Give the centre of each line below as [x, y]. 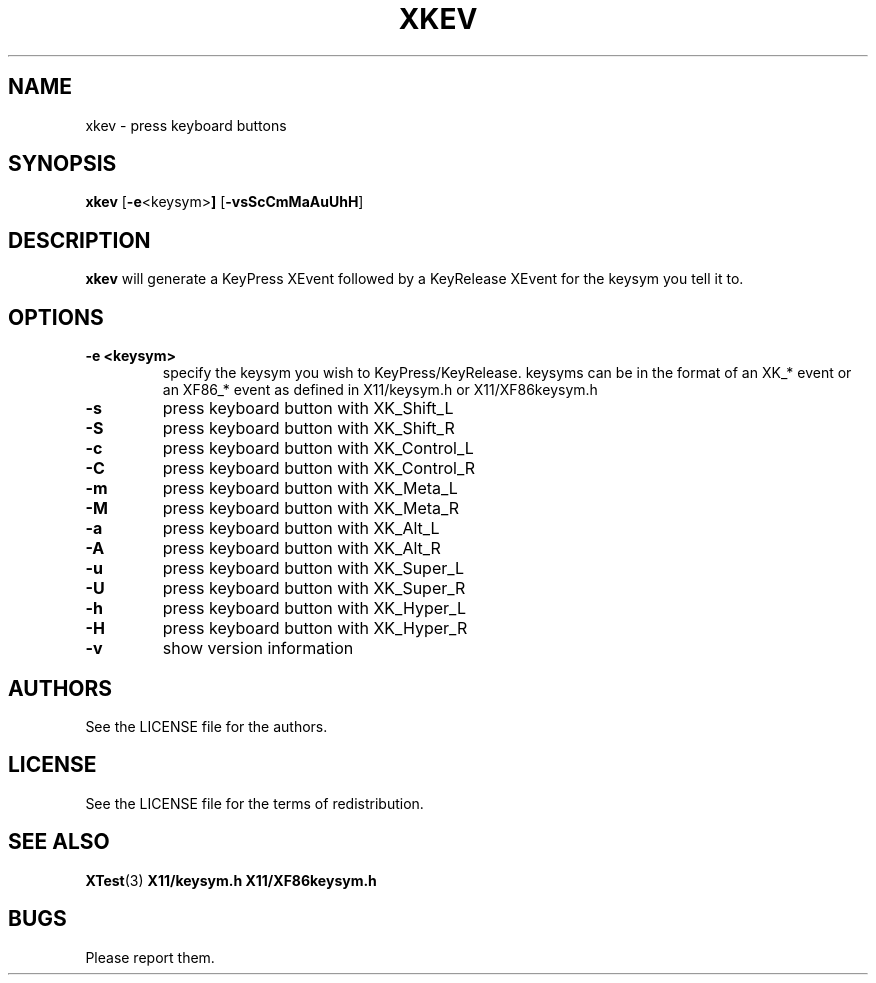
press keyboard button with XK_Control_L [318, 448]
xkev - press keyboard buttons [186, 125]
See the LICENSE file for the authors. [206, 726]
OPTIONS [56, 317]
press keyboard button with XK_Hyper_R [315, 628]
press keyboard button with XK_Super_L [313, 568]
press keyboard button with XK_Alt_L [301, 528]
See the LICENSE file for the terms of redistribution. [254, 803]
